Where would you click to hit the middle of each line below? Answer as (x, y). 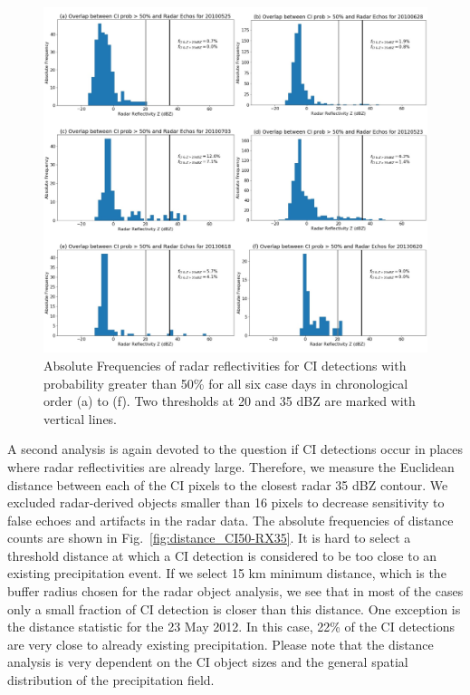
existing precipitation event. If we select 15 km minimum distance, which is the (227, 573)
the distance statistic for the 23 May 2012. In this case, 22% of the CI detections (231, 627)
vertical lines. (81, 418)
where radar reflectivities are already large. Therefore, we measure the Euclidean (231, 466)
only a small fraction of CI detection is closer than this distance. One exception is (234, 608)
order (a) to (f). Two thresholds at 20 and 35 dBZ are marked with (230, 401)
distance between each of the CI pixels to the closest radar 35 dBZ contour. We (228, 484)
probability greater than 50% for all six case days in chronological (226, 383)
